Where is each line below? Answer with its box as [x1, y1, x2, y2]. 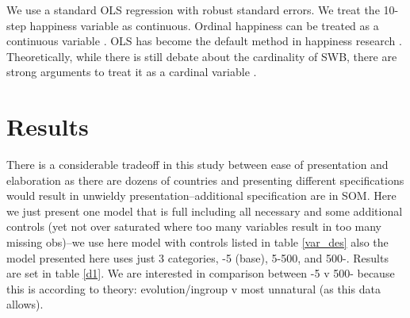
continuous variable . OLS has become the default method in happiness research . [6, 33, 402, 49]
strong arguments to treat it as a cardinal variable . [6, 63, 257, 80]
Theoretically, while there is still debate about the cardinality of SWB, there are [6, 48, 397, 64]
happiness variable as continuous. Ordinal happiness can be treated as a [29, 17, 379, 33]
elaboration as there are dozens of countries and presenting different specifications [6, 171, 404, 188]
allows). [6, 296, 44, 312]
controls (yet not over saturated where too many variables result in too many [6, 218, 382, 235]
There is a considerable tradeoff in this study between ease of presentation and [6, 156, 389, 173]
